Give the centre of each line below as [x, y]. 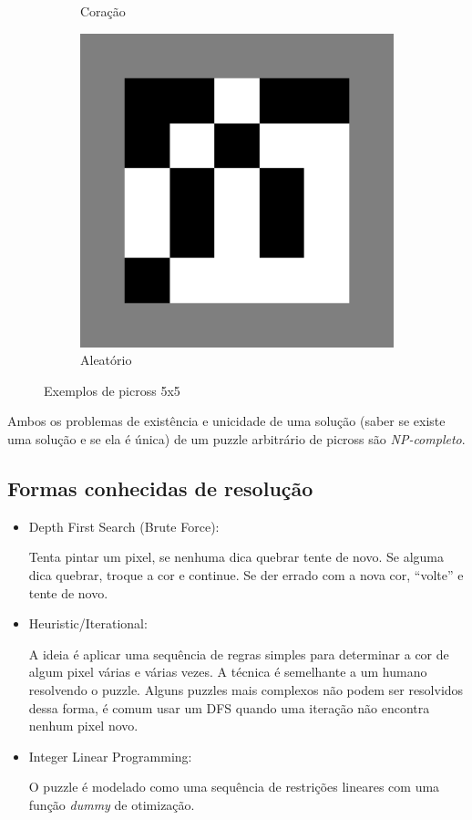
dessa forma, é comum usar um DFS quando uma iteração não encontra [229, 707]
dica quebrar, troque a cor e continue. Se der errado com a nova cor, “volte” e [246, 574]
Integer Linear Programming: [110, 756]
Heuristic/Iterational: [88, 623]
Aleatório [106, 360]
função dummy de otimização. [112, 804]
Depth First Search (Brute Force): [124, 526]
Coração [103, 11]
